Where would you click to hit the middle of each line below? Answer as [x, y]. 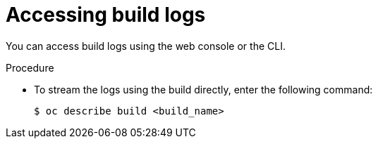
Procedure [30, 67]
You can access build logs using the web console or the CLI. [146, 46]
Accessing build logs [106, 15]
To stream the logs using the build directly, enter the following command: [203, 89]
